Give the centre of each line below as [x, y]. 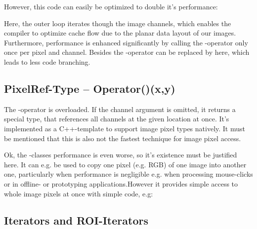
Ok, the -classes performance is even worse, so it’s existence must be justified [121, 155]
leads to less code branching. [47, 61]
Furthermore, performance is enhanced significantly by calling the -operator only [126, 42]
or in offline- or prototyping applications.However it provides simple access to [121, 183]
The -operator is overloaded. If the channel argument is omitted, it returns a [120, 109]
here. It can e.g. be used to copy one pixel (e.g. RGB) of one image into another [125, 164]
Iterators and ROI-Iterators [76, 220]
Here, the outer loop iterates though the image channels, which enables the [118, 23]
